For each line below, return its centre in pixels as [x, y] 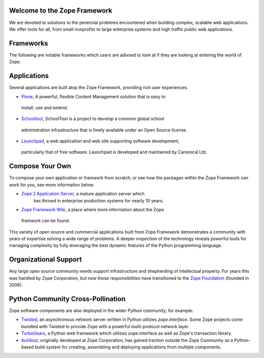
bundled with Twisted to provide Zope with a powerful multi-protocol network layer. [105, 326]
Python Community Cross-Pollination [67, 299]
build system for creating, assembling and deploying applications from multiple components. [128, 347]
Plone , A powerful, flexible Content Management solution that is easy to [93, 96]
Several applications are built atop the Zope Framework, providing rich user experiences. [99, 88]
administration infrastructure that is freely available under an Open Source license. [104, 130]
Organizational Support [45, 260]
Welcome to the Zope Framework [61, 11]
